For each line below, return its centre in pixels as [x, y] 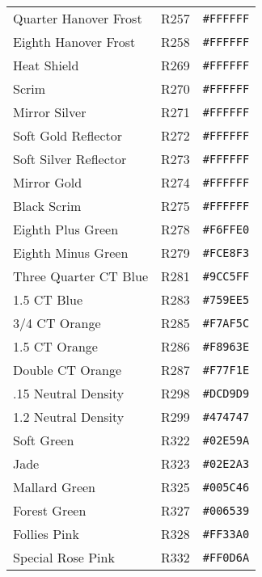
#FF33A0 [226, 534]
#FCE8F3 [226, 253]
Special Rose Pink [64, 557]
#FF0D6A [226, 557]
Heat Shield [46, 65]
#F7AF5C [226, 323]
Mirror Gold [48, 182]
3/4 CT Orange [57, 323]
